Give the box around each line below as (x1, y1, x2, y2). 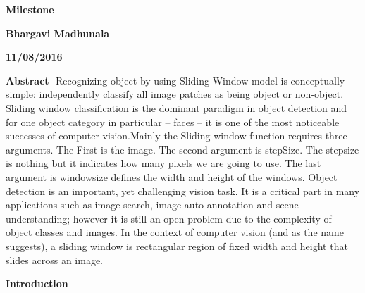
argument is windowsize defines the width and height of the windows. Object (6, 169, 338, 184)
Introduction (6, 276, 68, 291)
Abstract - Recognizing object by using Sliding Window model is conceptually (6, 73, 345, 87)
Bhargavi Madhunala (6, 25, 110, 40)
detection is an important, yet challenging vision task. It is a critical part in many (6, 183, 360, 198)
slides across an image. (6, 252, 103, 267)
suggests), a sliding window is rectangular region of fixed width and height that (6, 238, 348, 253)
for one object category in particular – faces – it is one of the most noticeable (6, 114, 340, 129)
